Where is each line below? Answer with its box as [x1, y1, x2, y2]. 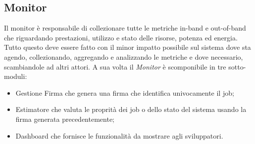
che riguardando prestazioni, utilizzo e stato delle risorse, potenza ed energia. [4, 32, 238, 42]
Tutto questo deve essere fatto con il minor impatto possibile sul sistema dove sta [4, 42, 251, 52]
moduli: [4, 71, 27, 81]
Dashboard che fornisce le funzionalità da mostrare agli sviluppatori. [15, 130, 223, 141]
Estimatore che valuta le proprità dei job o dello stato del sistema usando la [15, 104, 247, 114]
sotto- [228, 61, 246, 72]
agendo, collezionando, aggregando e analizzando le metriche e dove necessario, [4, 51, 243, 62]
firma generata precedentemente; [15, 113, 115, 124]
